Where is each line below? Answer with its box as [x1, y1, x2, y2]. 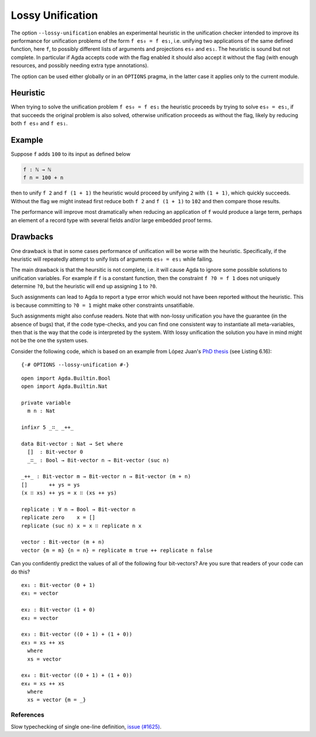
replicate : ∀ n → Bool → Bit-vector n [21, 506, 136, 513]
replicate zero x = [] [21, 514, 96, 521]
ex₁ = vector [21, 590, 59, 597]
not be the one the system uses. [11, 337, 89, 344]
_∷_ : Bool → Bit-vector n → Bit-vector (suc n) [27, 457, 170, 463]
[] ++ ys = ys [21, 481, 80, 488]
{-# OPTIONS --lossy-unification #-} [21, 361, 130, 368]
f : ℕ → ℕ [23, 166, 51, 173]
